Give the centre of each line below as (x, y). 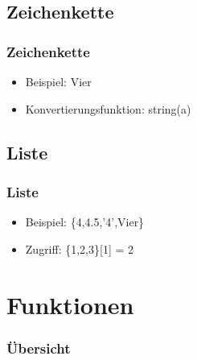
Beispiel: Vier (58, 81)
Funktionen (70, 304)
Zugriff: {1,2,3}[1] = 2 (80, 248)
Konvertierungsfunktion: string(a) (108, 108)
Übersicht (39, 348)
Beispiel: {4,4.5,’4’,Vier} (85, 222)
